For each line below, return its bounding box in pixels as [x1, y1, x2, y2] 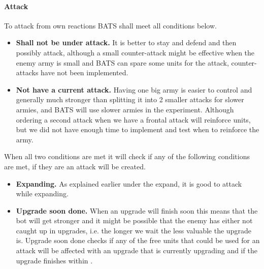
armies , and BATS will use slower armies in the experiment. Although [16, 104, 234, 114]
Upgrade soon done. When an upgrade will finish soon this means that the [16, 205, 258, 216]
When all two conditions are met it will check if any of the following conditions [4, 151, 250, 162]
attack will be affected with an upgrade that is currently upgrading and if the [16, 245, 257, 256]
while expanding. [16, 188, 69, 199]
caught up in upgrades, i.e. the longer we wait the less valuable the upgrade [16, 225, 251, 235]
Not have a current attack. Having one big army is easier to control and [16, 84, 252, 95]
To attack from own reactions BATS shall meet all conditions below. [4, 20, 217, 31]
